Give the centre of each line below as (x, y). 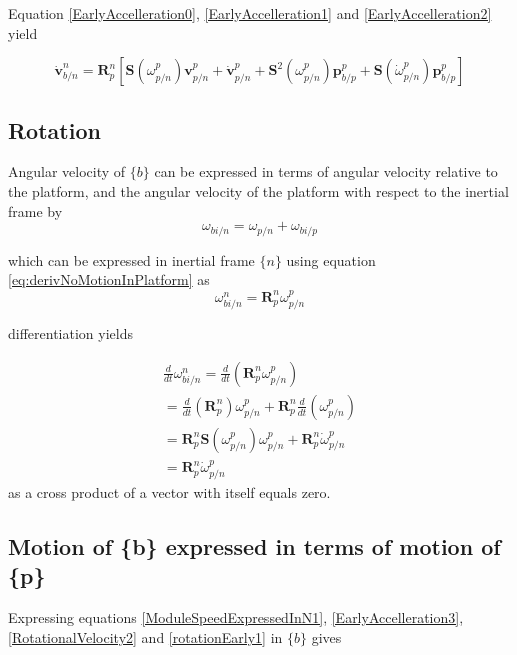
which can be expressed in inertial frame (131, 259)
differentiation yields (70, 333)
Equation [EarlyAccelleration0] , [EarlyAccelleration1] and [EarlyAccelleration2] (250, 13)
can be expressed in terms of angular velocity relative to (326, 171)
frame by (35, 210)
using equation (331, 259)
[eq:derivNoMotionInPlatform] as (109, 279)
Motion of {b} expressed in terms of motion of (254, 545)
